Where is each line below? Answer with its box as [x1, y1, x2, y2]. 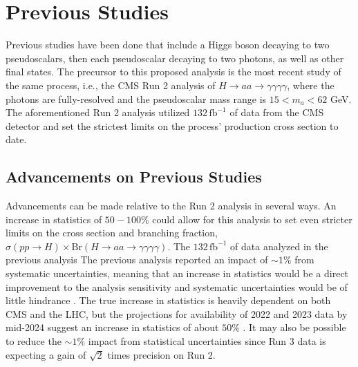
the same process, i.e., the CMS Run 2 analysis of [6, 77, 216, 92]
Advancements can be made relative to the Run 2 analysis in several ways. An [6, 198, 337, 213]
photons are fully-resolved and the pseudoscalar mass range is [6, 91, 267, 106]
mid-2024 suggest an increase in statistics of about [6, 320, 219, 335]
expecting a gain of [6, 347, 86, 361]
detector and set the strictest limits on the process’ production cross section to [6, 118, 339, 133]
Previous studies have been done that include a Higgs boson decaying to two [6, 37, 330, 52]
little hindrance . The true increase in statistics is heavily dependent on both [6, 293, 331, 308]
